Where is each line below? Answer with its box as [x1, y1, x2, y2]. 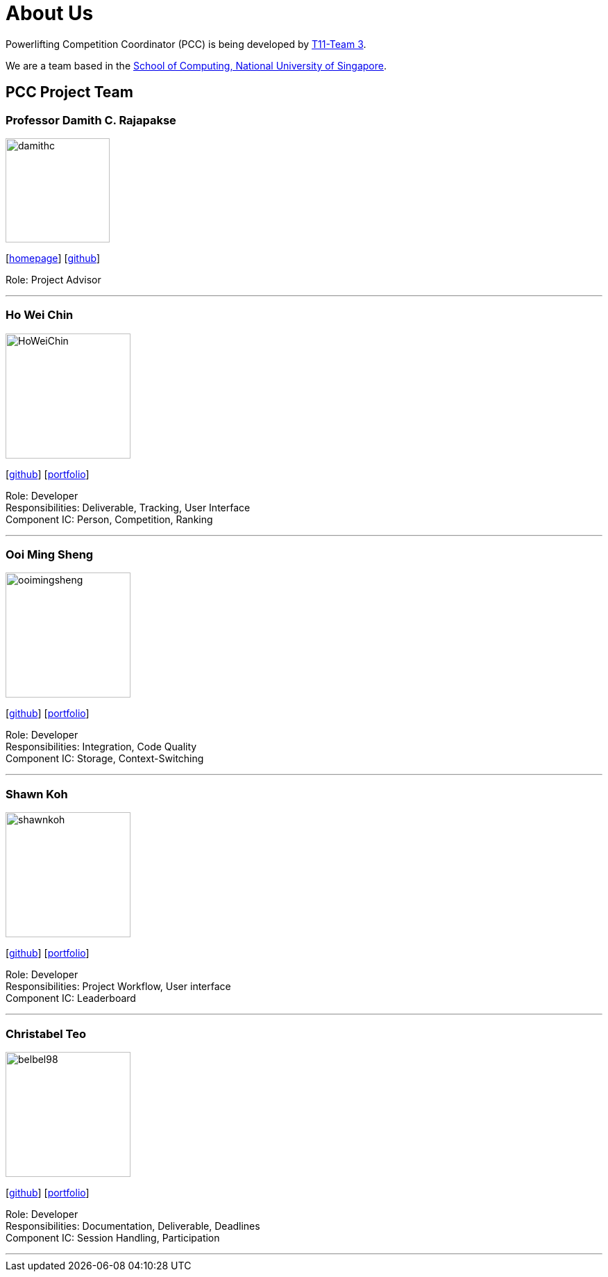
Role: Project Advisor [6, 273, 101, 286]
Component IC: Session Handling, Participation [6, 1231, 220, 1244]
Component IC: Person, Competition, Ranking [6, 513, 213, 525]
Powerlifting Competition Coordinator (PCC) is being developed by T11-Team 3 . [6, 38, 366, 50]
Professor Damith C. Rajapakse [6, 113, 176, 127]
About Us [6, 1, 94, 25]
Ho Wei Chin [6, 308, 74, 322]
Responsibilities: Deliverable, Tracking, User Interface [6, 501, 251, 513]
